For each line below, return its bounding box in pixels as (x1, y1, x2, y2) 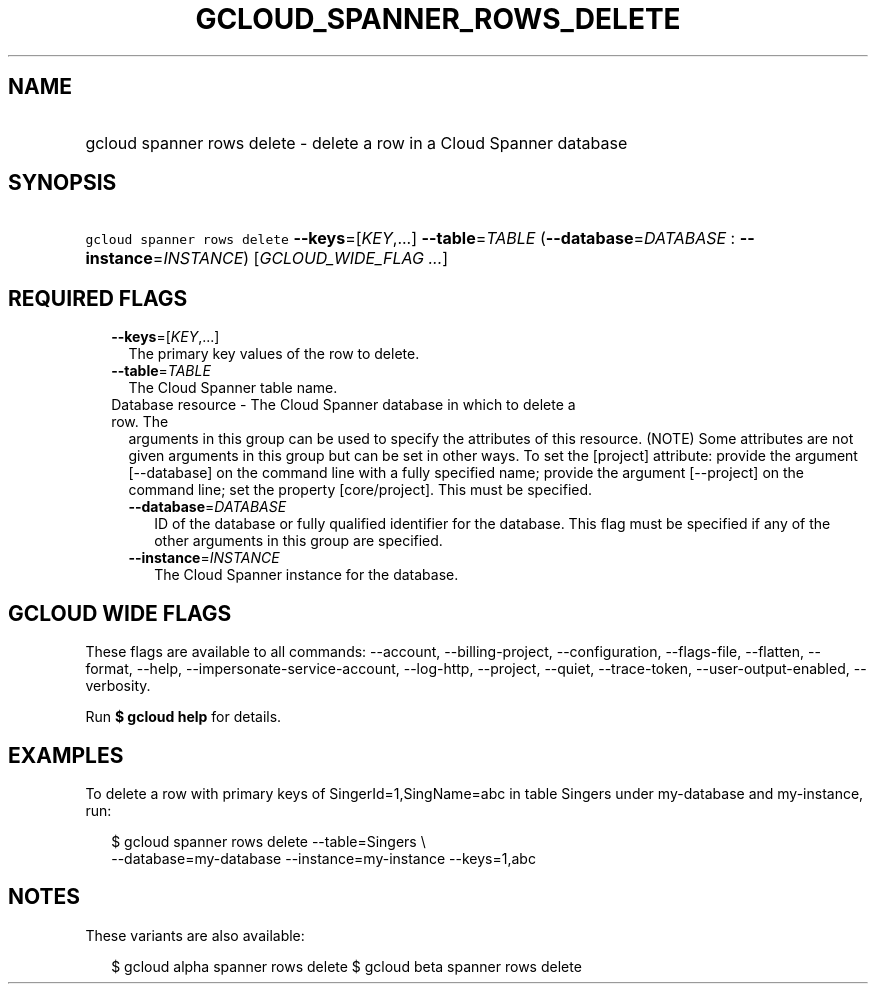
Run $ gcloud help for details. (85, 708, 282, 726)
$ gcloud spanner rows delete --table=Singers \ (111, 832, 426, 850)
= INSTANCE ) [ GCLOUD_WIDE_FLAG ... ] (152, 248, 449, 269)
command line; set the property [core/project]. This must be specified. (128, 481, 593, 499)
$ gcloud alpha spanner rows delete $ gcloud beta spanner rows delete (111, 957, 582, 975)
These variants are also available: (85, 926, 305, 944)
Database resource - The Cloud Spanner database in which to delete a (111, 396, 576, 414)
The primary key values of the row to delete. (128, 345, 420, 363)
